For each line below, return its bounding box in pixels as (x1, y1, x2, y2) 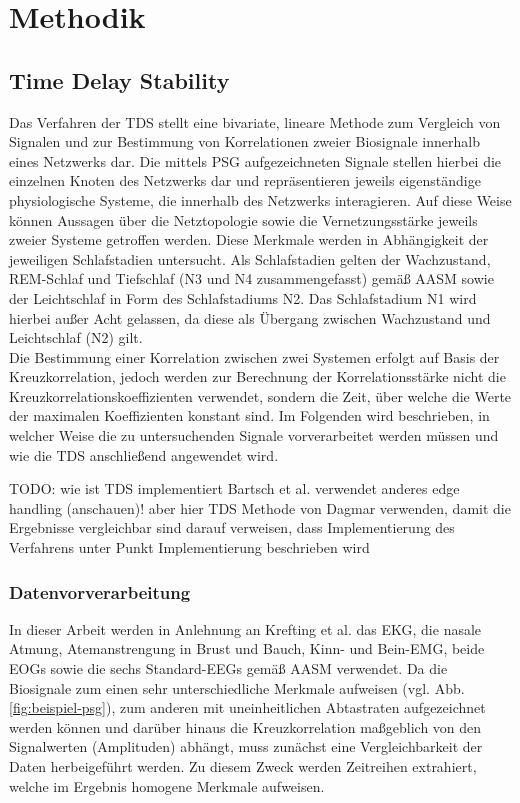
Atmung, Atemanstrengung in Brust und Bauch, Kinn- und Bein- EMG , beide (9, 638, 485, 659)
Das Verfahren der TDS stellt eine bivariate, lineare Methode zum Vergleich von (9, 111, 501, 132)
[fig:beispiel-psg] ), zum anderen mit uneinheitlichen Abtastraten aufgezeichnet (9, 697, 486, 718)
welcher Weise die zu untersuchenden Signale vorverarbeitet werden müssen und (9, 425, 499, 446)
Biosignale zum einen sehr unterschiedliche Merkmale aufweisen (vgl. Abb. (9, 677, 465, 698)
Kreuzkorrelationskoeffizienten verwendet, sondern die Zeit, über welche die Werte (9, 385, 512, 406)
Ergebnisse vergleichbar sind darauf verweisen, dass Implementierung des (9, 517, 455, 538)
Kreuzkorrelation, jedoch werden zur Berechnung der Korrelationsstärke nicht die (9, 366, 506, 387)
